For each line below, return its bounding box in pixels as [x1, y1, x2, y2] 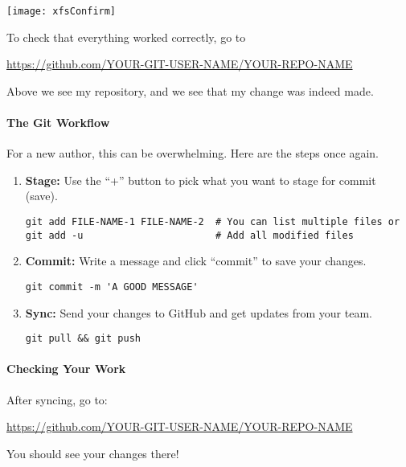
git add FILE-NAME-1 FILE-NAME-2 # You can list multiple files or [25, 216, 400, 228]
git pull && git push [25, 333, 141, 345]
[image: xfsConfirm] [6, 6, 117, 17]
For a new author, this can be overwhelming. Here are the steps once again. [6, 145, 379, 162]
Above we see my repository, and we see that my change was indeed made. [6, 82, 374, 99]
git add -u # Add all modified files [25, 229, 354, 241]
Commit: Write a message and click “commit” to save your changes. [25, 252, 367, 269]
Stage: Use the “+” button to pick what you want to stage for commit [25, 171, 376, 188]
